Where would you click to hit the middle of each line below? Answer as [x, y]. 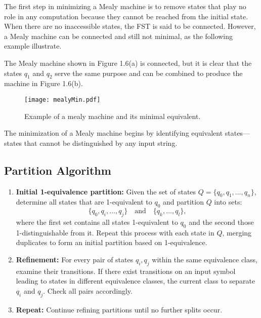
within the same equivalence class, [205, 259]
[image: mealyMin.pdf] [62, 100]
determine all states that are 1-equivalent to [84, 202]
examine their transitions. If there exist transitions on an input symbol [126, 271]
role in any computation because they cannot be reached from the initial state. [126, 16]
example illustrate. [33, 46]
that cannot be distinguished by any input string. [101, 143]
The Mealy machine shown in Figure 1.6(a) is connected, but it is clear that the [128, 63]
